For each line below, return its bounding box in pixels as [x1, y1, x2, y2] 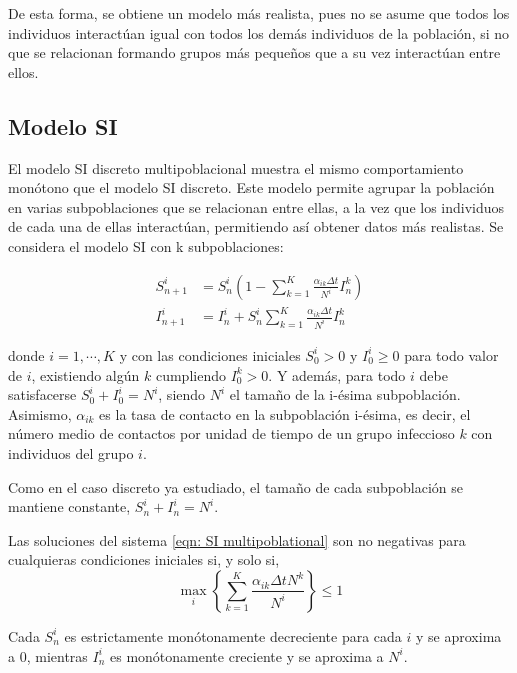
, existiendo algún [31, 364, 140, 385]
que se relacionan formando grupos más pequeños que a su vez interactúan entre [8, 42, 501, 63]
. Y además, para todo [268, 364, 406, 385]
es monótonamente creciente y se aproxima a [110, 645, 384, 666]
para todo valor [404, 344, 499, 365]
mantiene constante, [8, 496, 131, 517]
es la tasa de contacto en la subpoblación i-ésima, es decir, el [99, 403, 471, 424]
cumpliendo [155, 364, 226, 385]
